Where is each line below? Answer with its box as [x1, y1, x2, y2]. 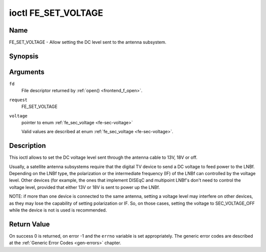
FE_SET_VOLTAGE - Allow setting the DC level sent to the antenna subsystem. [9, 39, 167, 45]
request [9, 97, 28, 103]
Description [9, 142, 46, 150]
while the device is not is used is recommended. [9, 207, 107, 213]
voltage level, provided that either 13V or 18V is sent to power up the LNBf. [9, 184, 160, 190]
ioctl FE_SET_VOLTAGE [9, 7, 103, 18]
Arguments [9, 68, 45, 76]
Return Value [9, 220, 50, 228]
